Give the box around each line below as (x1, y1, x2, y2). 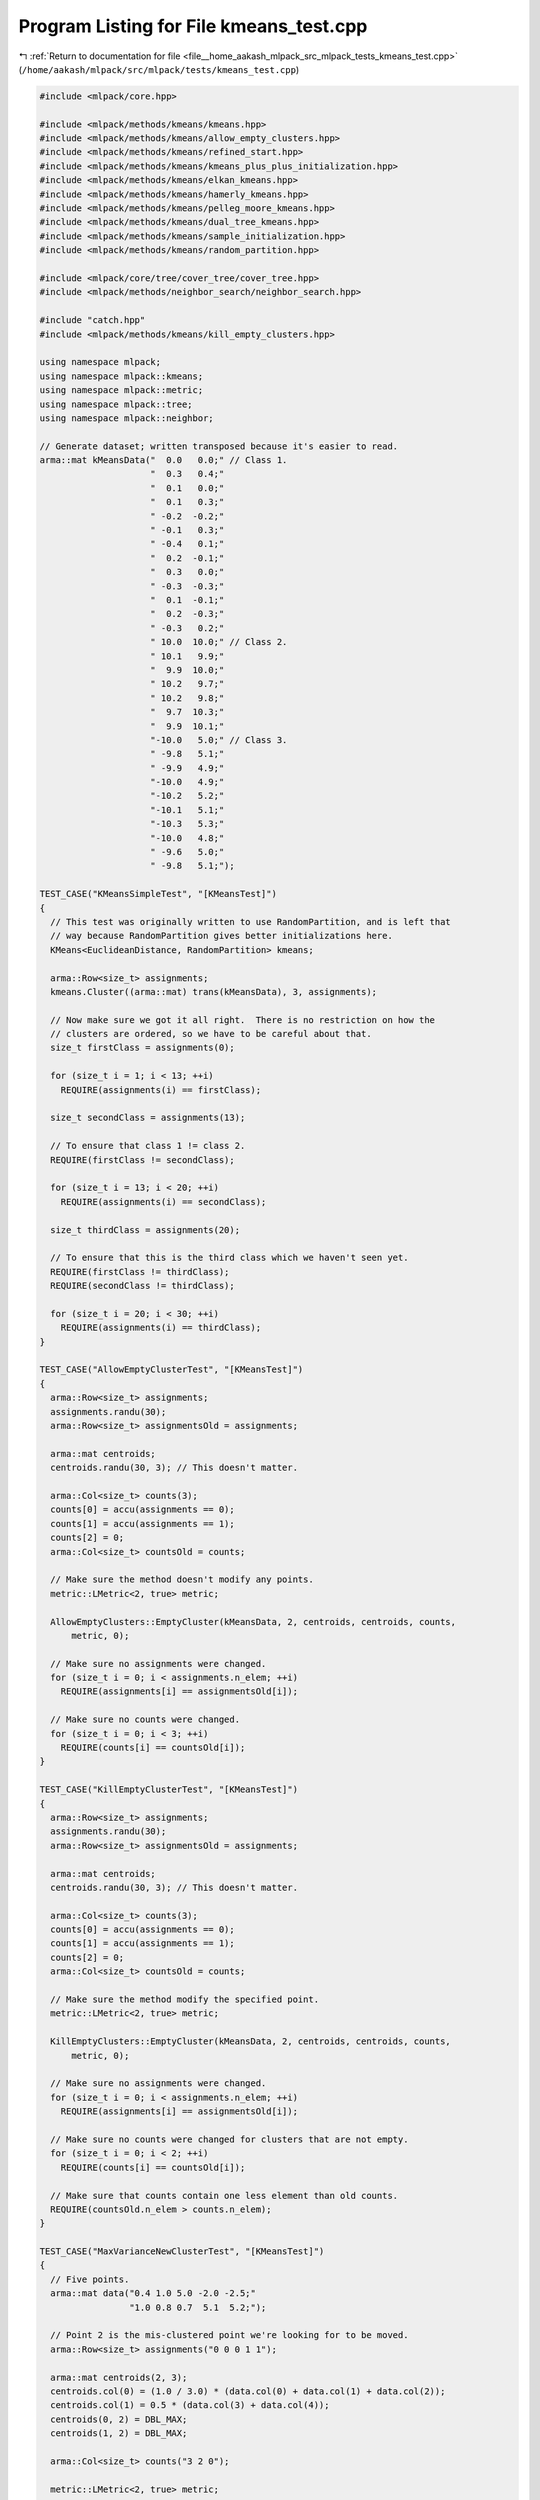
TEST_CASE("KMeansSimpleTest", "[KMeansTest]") (39, 888, 277, 900)
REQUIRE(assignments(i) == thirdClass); (60, 1322, 262, 1334)
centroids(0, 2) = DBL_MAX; (50, 2413, 188, 2425)
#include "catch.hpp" (39, 315, 146, 326)
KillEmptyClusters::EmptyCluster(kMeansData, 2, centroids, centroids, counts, (50, 2036, 452, 2047)
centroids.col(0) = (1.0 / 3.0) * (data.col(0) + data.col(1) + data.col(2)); (50, 2385, 446, 2397)
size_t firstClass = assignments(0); (50, 1042, 235, 1054)
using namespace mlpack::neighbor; (39, 412, 214, 424)
